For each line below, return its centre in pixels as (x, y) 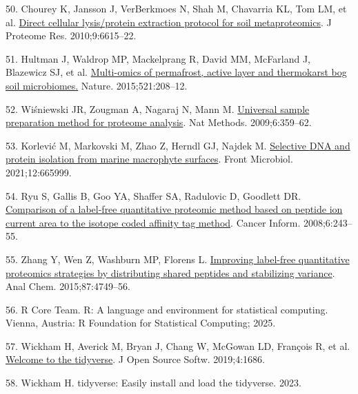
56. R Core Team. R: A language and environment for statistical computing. (167, 309)
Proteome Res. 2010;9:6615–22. (71, 35)
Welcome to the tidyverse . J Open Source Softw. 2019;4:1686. (136, 359)
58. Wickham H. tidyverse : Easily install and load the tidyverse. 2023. (153, 383)
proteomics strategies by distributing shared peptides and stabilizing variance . (170, 272)
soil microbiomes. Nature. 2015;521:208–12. (97, 85)
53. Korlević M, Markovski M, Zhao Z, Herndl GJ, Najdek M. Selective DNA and (178, 145)
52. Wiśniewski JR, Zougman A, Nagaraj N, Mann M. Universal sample (158, 108)
